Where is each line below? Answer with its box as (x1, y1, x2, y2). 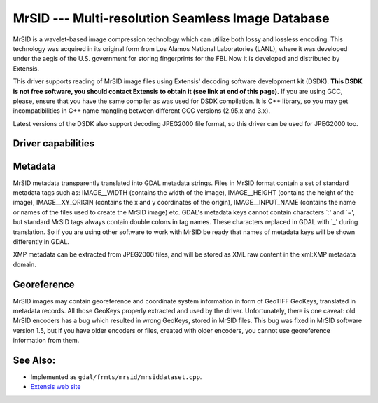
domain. (13, 260, 36, 268)
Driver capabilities (13, 137, 95, 150)
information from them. (13, 336, 80, 345)
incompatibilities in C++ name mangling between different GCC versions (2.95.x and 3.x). (13, 107, 271, 115)
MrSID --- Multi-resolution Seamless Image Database (13, 11, 330, 26)
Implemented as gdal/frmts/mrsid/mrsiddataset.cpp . (30, 373, 202, 381)
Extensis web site (30, 383, 81, 391)
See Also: (13, 355, 56, 366)
